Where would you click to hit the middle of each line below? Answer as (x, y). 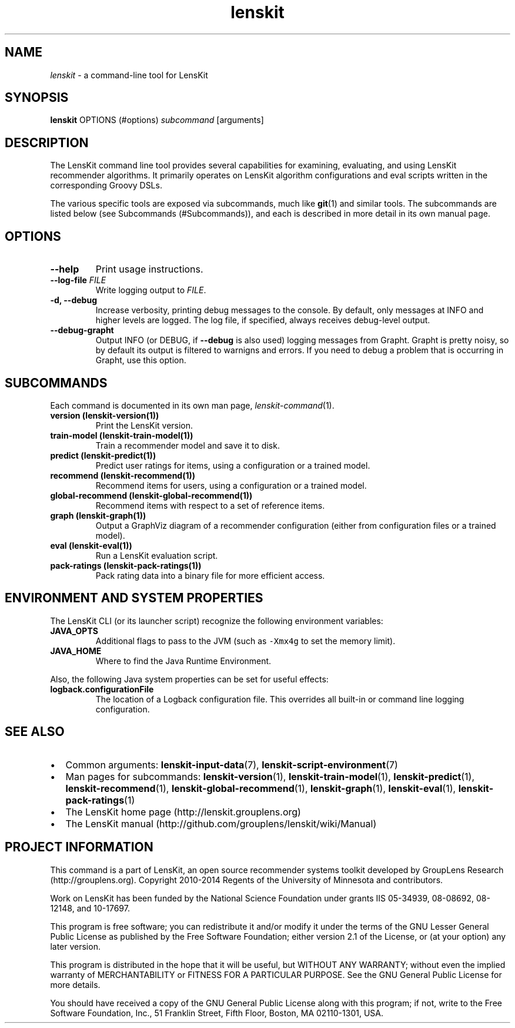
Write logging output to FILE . (151, 290)
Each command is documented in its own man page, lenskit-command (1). (192, 405)
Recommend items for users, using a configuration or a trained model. (231, 485)
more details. (75, 984)
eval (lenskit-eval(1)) (91, 545)
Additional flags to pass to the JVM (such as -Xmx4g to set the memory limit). (245, 641)
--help (65, 269)
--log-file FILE (78, 280)
